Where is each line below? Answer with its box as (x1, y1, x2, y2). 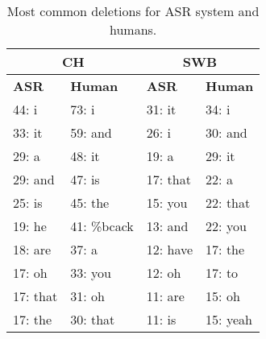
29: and (13, 170, 55, 188)
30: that (70, 310, 115, 329)
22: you (206, 217, 247, 235)
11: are (146, 287, 185, 305)
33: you (70, 263, 111, 282)
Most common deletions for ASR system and (6, 2, 260, 20)
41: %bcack (70, 217, 134, 235)
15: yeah (206, 310, 252, 329)
